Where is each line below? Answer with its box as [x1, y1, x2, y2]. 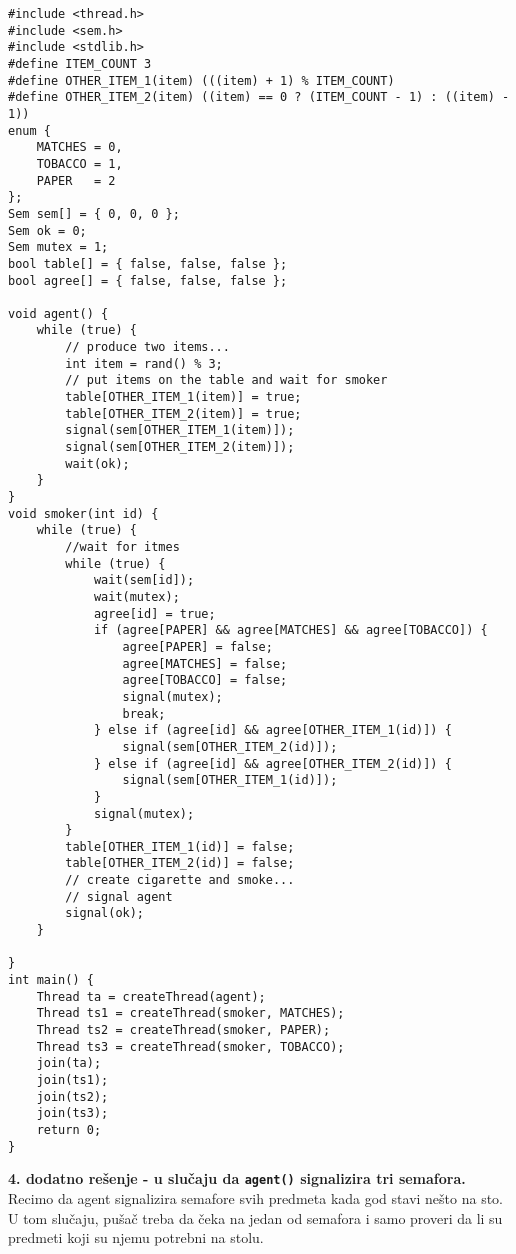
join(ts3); [36, 1106, 109, 1121]
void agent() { [8, 306, 109, 321]
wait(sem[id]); [93, 573, 195, 588]
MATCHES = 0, [36, 140, 123, 155]
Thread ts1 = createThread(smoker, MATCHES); [36, 1006, 345, 1021]
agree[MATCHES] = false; [122, 656, 288, 671]
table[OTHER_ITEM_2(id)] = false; [65, 856, 295, 871]
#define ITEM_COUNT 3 [8, 56, 152, 71]
